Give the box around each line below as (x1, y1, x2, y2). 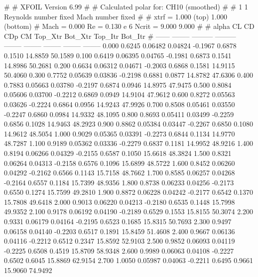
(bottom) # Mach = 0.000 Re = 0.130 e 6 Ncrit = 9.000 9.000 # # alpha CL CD (4, 21, 255, 31)
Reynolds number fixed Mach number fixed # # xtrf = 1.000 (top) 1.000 (4, 11, 228, 21)
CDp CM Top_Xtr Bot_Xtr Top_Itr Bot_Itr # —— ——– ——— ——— (4, 30, 236, 41)
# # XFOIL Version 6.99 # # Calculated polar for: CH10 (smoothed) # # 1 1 (4, 1, 248, 11)
